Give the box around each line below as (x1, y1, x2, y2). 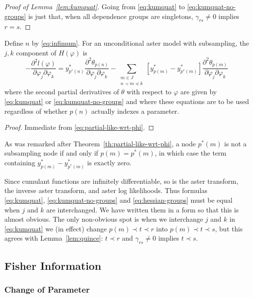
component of (16, 47, 56, 57)
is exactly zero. (87, 157, 132, 167)
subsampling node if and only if (4, 148, 99, 158)
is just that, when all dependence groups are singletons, (28, 11, 193, 21)
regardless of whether (4, 105, 67, 116)
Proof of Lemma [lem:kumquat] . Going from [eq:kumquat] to (4, 1, 185, 11)
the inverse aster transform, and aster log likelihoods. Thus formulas (4, 185, 208, 195)
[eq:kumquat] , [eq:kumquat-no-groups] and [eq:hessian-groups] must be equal (4, 195, 233, 205)
